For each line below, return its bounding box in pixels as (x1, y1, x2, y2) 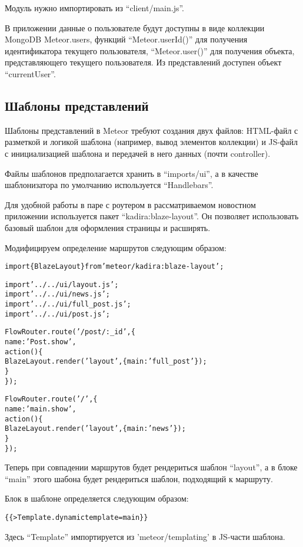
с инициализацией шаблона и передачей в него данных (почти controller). (5, 147, 271, 159)
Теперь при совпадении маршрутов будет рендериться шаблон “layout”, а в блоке (5, 461, 298, 473)
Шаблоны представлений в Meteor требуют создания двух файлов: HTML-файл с (5, 124, 298, 136)
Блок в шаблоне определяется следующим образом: (5, 492, 189, 505)
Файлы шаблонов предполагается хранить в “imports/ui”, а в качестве (5, 167, 258, 179)
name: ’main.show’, (5, 404, 76, 413)
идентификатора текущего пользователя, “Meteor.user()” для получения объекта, (5, 44, 295, 57)
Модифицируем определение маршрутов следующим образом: (5, 241, 227, 253)
